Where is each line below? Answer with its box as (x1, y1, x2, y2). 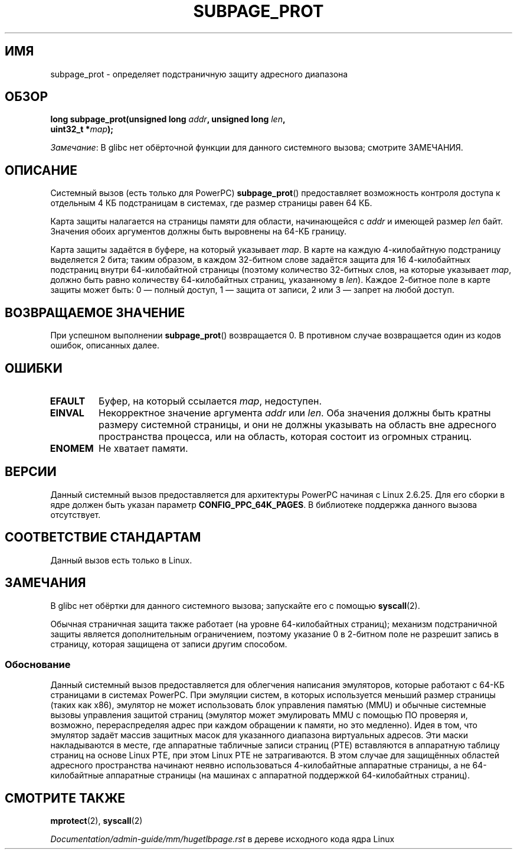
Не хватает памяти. (99, 442, 188, 454)
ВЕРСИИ (5, 464, 57, 480)
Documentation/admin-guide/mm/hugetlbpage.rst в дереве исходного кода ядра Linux (50, 834, 395, 845)
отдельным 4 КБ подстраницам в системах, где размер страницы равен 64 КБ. (50, 198, 372, 208)
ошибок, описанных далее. (50, 340, 159, 351)
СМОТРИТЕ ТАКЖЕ (5, 790, 126, 806)
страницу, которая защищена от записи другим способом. (50, 638, 287, 649)
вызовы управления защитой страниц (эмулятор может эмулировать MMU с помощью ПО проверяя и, (50, 710, 468, 721)
